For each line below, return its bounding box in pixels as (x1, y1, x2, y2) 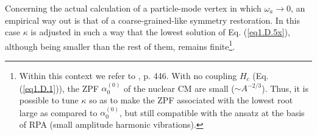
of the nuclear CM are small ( (124, 81, 235, 94)
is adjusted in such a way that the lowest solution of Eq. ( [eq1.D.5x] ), (30, 26, 290, 38)
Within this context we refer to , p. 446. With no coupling (19, 69, 237, 82)
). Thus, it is (262, 81, 308, 94)
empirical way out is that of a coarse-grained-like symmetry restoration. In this (5, 13, 300, 26)
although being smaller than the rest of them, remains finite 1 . (5, 38, 235, 52)
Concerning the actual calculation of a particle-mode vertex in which (5, 2, 262, 14)
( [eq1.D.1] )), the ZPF (19, 81, 99, 94)
